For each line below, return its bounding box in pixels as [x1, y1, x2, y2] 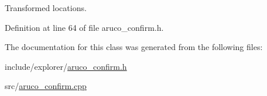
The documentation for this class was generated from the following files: [5, 41, 263, 53]
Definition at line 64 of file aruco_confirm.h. [5, 21, 164, 33]
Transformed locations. [5, 2, 87, 13]
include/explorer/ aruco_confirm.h [5, 60, 127, 72]
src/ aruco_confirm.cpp [5, 80, 87, 92]
